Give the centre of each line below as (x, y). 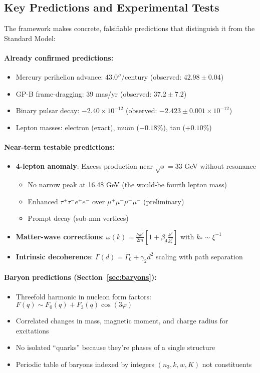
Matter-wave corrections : (60, 236)
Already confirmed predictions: (59, 57)
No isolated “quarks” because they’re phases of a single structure (115, 347)
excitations (32, 330)
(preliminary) (164, 201)
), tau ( (174, 127)
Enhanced (43, 201)
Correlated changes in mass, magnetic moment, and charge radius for (122, 321)
